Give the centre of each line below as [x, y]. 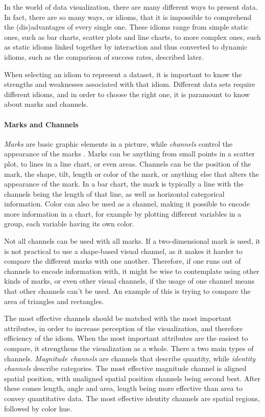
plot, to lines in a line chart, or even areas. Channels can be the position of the [128, 163]
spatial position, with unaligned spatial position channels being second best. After [132, 378]
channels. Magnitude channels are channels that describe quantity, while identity [130, 358]
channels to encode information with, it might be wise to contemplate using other [132, 271]
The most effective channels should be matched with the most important [118, 318]
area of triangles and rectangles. [54, 301]
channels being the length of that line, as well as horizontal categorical [114, 193]
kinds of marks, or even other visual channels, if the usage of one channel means [129, 281]
